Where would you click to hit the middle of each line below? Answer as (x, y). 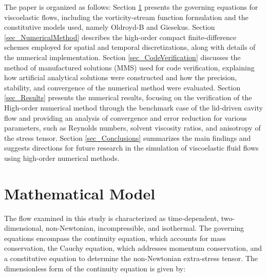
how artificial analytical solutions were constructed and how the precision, (121, 77)
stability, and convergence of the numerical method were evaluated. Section (122, 87)
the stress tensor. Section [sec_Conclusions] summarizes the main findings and (128, 137)
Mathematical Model (80, 193)
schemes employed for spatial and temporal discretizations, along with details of (130, 47)
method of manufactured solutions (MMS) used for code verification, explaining (129, 67)
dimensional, (24, 228)
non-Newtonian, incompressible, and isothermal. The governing (145, 228)
